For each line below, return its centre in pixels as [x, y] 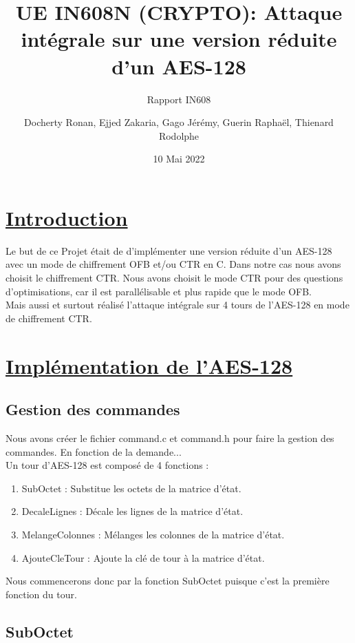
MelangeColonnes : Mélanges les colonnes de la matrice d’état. [153, 534]
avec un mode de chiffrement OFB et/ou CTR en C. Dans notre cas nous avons [173, 264]
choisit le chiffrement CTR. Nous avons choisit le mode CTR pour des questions [174, 277]
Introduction [67, 217]
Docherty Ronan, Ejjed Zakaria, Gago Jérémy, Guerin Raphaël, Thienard [179, 122]
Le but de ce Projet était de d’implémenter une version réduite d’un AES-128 [169, 250]
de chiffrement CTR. [49, 318]
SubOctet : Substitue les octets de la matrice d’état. [131, 488]
